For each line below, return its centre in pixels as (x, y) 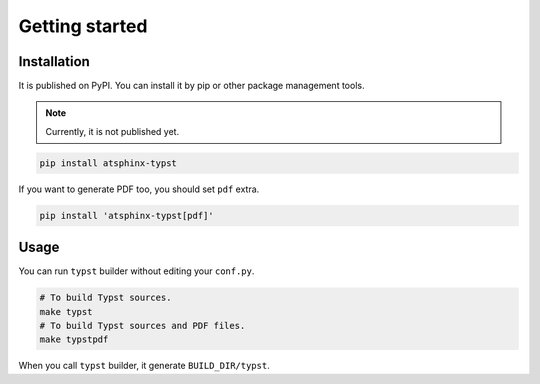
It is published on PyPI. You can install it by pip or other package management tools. (191, 86)
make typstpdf (74, 339)
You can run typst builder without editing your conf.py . (136, 271)
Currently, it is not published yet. (112, 131)
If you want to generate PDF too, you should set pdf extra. (139, 189)
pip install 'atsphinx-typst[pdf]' (126, 215)
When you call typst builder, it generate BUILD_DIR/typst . (144, 366)
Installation (54, 61)
